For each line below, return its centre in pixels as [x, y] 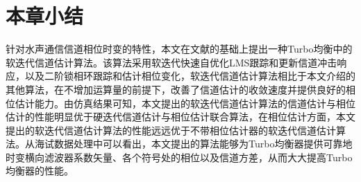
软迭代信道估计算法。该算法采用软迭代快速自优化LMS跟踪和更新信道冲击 [171, 62]
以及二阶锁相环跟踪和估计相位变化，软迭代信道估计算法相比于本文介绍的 [190, 76]
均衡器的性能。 [40, 171]
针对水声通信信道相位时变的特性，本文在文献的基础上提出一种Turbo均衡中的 [179, 49]
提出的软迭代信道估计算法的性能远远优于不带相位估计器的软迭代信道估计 [171, 130]
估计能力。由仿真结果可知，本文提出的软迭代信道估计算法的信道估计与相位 [185, 103]
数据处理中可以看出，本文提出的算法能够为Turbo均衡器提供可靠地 [203, 144]
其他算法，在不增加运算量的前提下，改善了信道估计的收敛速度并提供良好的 [176, 89]
